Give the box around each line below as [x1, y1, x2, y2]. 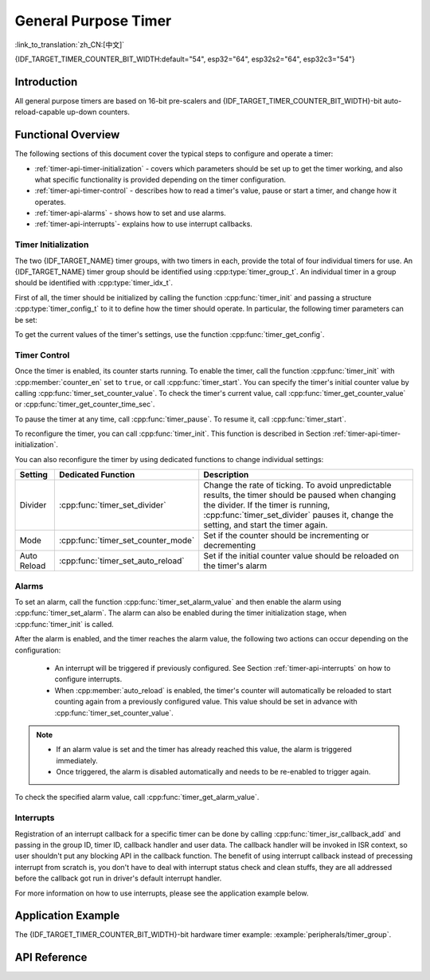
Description [203, 469, 249, 480]
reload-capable [14, 108, 65, 117]
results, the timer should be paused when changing [203, 490, 397, 501]
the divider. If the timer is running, [203, 500, 330, 511]
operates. [34, 197, 67, 206]
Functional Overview [14, 128, 120, 142]
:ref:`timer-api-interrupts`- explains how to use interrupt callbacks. [34, 219, 252, 229]
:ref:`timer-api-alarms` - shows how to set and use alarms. [34, 208, 226, 218]
